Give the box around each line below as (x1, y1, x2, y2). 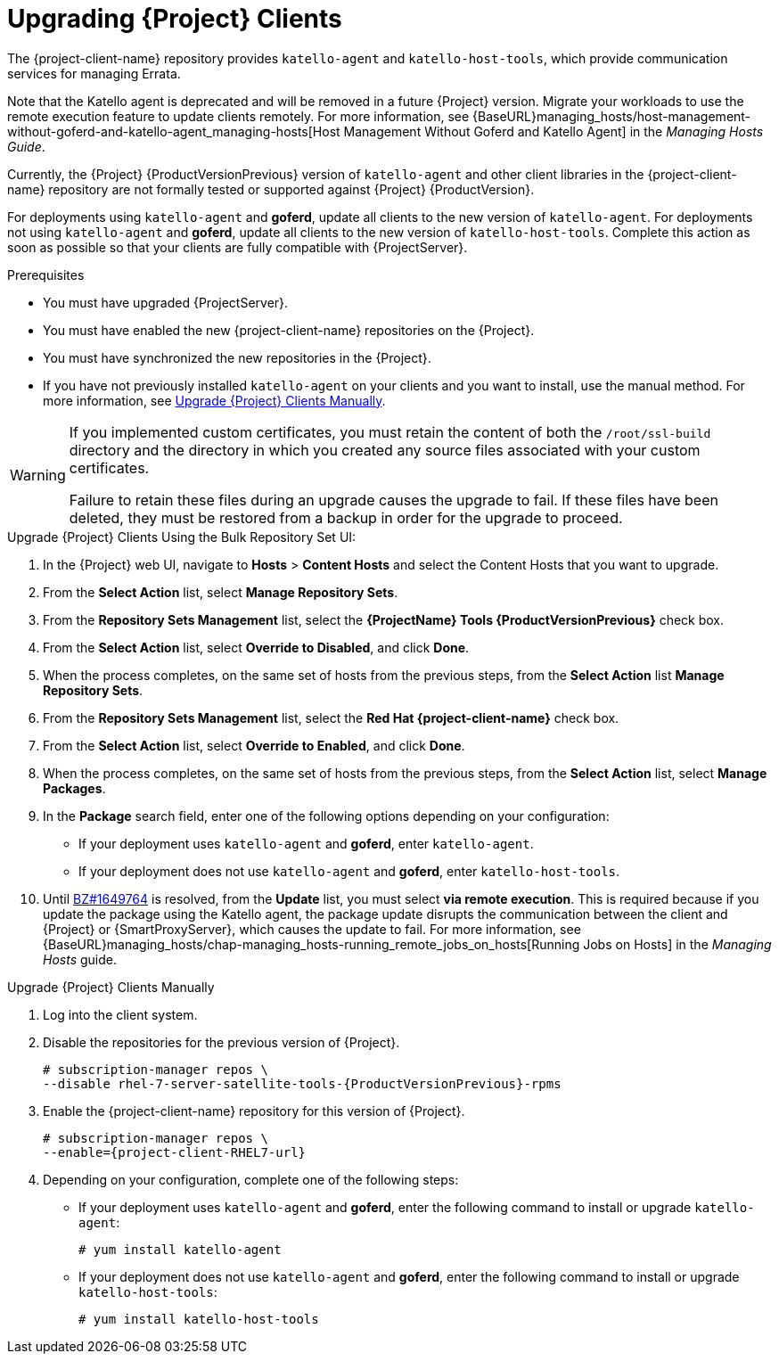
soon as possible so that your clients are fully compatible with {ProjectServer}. (7, 239, 468, 255)
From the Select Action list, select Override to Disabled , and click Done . (43, 639, 470, 655)
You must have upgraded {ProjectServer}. (43, 294, 289, 310)
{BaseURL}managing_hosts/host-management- (472, 108, 751, 124)
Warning (10, 465, 66, 484)
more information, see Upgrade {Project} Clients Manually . (43, 392, 386, 408)
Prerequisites (7, 266, 85, 283)
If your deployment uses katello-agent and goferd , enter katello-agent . (78, 835, 534, 851)
